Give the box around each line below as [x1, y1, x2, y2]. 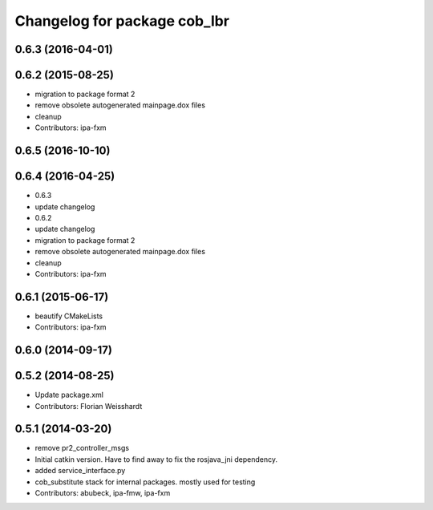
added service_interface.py [34, 466, 126, 476]
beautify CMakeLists [34, 311, 103, 321]
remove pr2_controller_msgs [34, 443, 130, 453]
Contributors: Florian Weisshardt [34, 401, 143, 411]
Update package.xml [34, 390, 104, 400]
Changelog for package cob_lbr [14, 12, 230, 30]
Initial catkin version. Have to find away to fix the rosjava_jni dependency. [34, 454, 278, 464]
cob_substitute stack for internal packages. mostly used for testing [34, 477, 256, 487]
